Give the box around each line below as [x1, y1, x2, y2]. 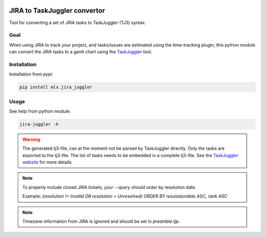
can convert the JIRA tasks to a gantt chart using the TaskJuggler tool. [9, 49, 152, 55]
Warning [22, 136, 40, 142]
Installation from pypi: [9, 71, 54, 77]
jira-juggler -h [19, 121, 59, 127]
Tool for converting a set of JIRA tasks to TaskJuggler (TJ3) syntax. [9, 20, 146, 26]
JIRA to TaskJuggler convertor [9, 6, 105, 15]
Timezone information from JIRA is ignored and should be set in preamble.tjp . [22, 218, 180, 224]
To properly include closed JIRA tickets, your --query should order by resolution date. [22, 184, 197, 190]
